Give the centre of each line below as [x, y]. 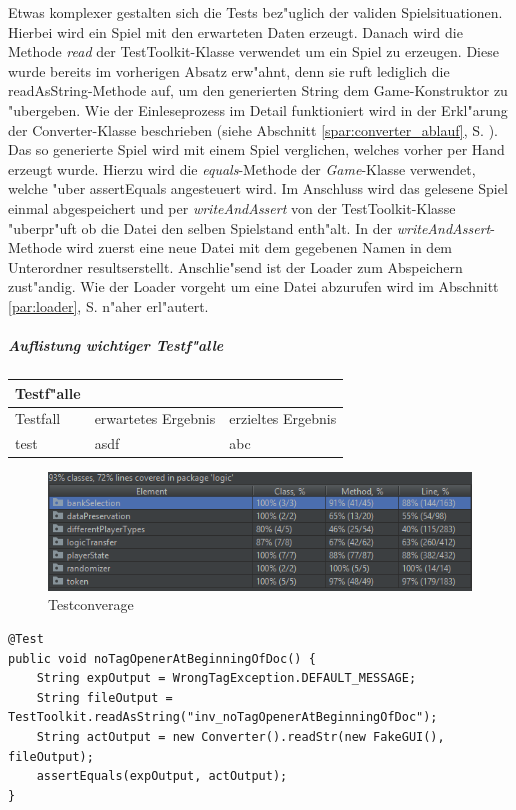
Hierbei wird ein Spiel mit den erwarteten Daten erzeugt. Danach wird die [235, 31]
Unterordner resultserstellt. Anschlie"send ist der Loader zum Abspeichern [235, 266]
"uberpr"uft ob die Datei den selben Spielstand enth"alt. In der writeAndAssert [249, 227]
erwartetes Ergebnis [155, 418]
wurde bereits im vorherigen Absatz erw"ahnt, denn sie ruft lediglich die [229, 70]
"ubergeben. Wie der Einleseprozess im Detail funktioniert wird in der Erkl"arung [258, 109]
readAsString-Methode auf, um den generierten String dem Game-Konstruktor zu [258, 90]
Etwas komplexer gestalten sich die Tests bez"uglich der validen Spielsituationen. [255, 12]
